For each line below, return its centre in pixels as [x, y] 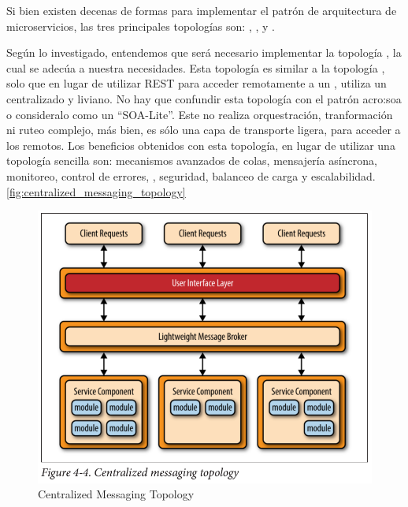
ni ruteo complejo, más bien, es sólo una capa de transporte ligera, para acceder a [204, 130]
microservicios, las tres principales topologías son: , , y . [141, 26]
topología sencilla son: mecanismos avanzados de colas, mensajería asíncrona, [192, 160]
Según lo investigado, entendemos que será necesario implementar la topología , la [204, 52]
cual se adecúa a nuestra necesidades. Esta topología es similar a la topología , [196, 67]
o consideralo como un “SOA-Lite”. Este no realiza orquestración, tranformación [200, 114]
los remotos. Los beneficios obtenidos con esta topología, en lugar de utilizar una [201, 145]
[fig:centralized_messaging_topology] [96, 191]
